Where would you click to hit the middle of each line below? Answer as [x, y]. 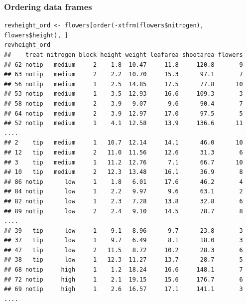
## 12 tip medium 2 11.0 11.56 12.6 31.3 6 [123, 152]
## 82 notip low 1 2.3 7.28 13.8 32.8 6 [123, 201]
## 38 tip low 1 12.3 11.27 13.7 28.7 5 [123, 260]
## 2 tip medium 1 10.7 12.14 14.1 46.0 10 [123, 143]
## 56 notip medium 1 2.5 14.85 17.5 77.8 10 [123, 84]
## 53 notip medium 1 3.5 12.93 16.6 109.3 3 [123, 94]
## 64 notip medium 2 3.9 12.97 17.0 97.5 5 [123, 113]
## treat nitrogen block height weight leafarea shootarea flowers [123, 55]
